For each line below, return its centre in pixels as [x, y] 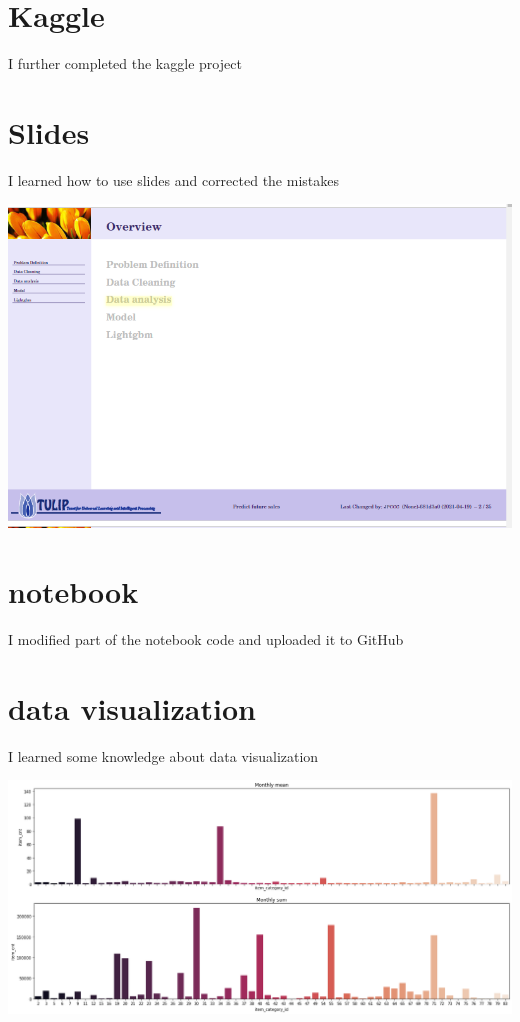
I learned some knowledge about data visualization [163, 755]
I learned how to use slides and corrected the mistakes [174, 179]
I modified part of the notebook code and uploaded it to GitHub [206, 638]
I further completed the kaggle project [125, 63]
